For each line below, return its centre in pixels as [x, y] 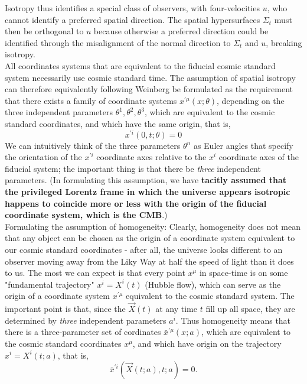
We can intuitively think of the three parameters [93, 145]
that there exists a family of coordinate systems [91, 100]
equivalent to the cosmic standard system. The [210, 296]
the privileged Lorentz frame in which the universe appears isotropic [148, 191]
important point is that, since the [65, 309]
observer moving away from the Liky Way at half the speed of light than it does [149, 261]
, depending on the [251, 100]
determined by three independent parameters [86, 320]
